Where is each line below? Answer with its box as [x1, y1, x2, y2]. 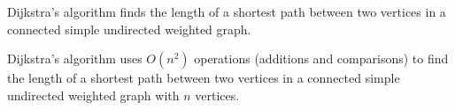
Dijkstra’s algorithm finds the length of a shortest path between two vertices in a [7, 3, 446, 20]
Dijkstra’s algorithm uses [7, 49, 143, 68]
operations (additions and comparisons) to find [194, 49, 449, 68]
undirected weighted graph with [7, 85, 180, 104]
